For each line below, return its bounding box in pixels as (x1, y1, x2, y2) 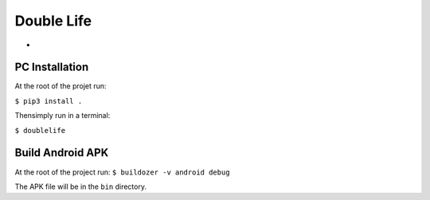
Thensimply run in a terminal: (14, 111, 111, 120)
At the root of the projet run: (14, 81, 107, 91)
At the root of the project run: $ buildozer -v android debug (14, 167, 230, 177)
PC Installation (14, 61, 89, 74)
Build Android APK (14, 146, 109, 159)
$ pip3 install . (14, 96, 83, 105)
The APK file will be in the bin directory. (14, 182, 147, 191)
